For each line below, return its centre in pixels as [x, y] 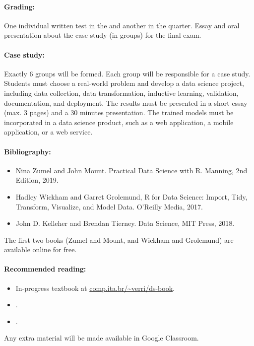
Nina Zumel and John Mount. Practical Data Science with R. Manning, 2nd [131, 170]
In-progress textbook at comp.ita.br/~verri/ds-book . [95, 288]
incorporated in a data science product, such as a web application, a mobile [119, 122]
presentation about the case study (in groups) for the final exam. [103, 35]
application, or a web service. [48, 132]
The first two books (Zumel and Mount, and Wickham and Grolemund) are [119, 240]
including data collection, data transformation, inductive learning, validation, [121, 93]
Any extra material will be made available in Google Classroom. [101, 338]
